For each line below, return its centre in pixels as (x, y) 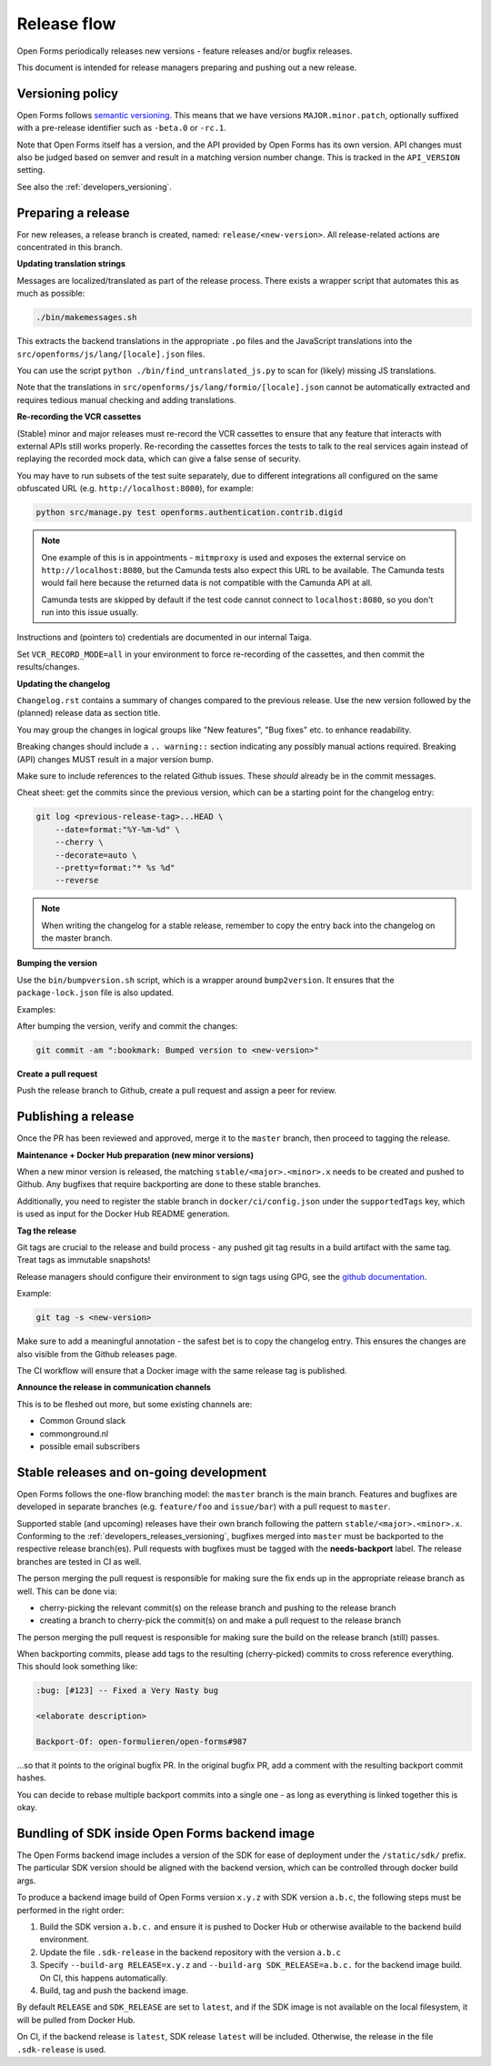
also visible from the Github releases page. (97, 1354)
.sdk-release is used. (61, 2049)
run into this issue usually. (90, 612)
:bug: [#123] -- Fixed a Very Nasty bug (127, 1691)
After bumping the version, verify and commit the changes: (127, 1026)
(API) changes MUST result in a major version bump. (115, 759)
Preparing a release (74, 212)
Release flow (66, 24)
